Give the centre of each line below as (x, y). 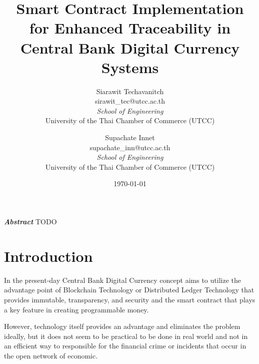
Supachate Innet (130, 137)
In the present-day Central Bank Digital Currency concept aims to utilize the (122, 280)
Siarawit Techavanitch (130, 91)
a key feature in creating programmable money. (76, 309)
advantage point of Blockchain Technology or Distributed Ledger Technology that (129, 290)
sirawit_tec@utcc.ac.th (130, 101)
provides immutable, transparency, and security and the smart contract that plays (130, 299)
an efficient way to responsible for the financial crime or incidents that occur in (125, 346)
